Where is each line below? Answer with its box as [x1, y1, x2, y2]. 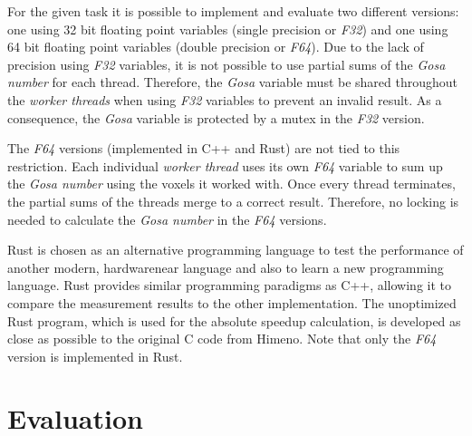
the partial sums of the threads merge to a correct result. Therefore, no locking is [7, 191, 459, 210]
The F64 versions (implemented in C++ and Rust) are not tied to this [7, 139, 400, 158]
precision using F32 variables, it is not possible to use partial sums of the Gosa [7, 54, 446, 73]
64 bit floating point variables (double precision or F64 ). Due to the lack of [7, 37, 424, 56]
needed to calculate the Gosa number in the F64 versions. [7, 209, 327, 228]
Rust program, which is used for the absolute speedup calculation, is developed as [7, 311, 461, 330]
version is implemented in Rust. [7, 346, 183, 365]
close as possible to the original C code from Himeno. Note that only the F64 [7, 329, 437, 348]
